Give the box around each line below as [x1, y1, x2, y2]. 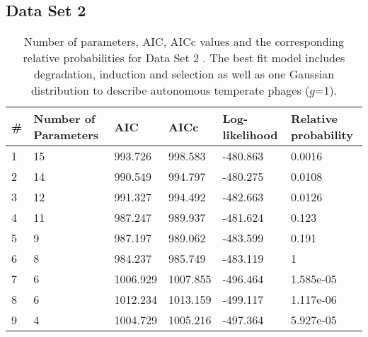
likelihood [222, 126, 278, 143]
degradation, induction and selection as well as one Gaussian [33, 66, 335, 83]
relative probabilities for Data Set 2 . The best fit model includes [23, 49, 345, 66]
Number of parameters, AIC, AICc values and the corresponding [23, 33, 345, 50]
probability [290, 126, 353, 143]
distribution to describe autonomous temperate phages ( [30, 82, 310, 99]
